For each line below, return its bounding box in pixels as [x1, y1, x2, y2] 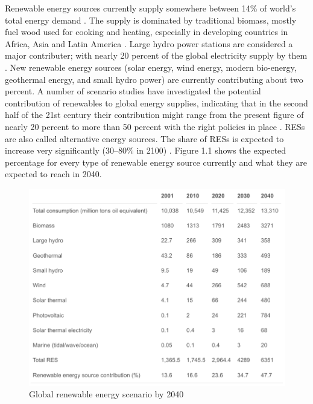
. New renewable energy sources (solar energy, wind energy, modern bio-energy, [5, 60, 297, 73]
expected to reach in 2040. [5, 168, 102, 180]
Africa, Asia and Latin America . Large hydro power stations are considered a [5, 37, 293, 50]
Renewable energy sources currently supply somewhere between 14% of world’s [5, 2, 296, 14]
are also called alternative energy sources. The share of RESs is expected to [5, 132, 284, 145]
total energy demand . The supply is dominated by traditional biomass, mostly [5, 13, 297, 26]
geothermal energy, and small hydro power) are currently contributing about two [5, 73, 303, 85]
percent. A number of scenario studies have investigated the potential [5, 85, 261, 97]
